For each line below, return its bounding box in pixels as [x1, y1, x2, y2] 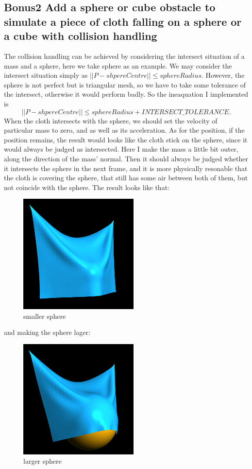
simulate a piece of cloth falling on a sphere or [4, 14, 242, 29]
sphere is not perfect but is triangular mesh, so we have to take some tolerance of [4, 79, 246, 89]
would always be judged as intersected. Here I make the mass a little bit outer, [4, 144, 238, 154]
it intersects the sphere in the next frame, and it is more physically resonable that [4, 163, 248, 173]
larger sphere [23, 456, 62, 466]
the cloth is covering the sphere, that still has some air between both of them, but [4, 173, 248, 183]
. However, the [202, 70, 245, 80]
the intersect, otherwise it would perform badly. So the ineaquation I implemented [4, 89, 249, 99]
